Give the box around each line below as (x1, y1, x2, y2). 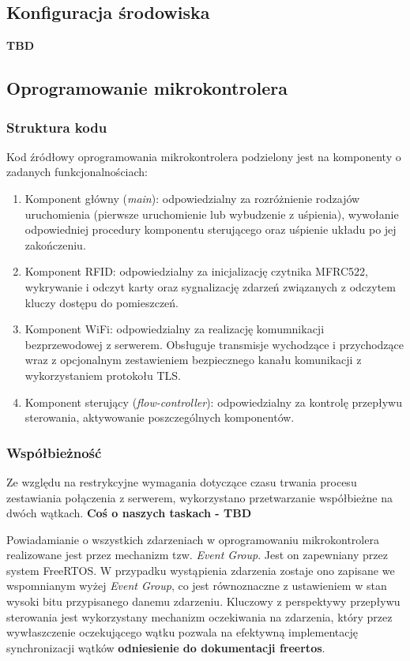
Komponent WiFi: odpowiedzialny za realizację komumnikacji (24, 321, 325, 337)
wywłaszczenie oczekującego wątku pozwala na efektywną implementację (6, 624, 358, 640)
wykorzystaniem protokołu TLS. (24, 366, 181, 383)
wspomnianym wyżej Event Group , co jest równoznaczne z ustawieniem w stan (6, 577, 387, 594)
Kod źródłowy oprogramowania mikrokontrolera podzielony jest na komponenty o (6, 148, 401, 164)
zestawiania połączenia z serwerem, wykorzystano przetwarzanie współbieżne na (6, 489, 393, 505)
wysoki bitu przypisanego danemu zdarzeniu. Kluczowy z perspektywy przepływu (6, 593, 401, 610)
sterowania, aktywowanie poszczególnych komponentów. (24, 409, 295, 426)
